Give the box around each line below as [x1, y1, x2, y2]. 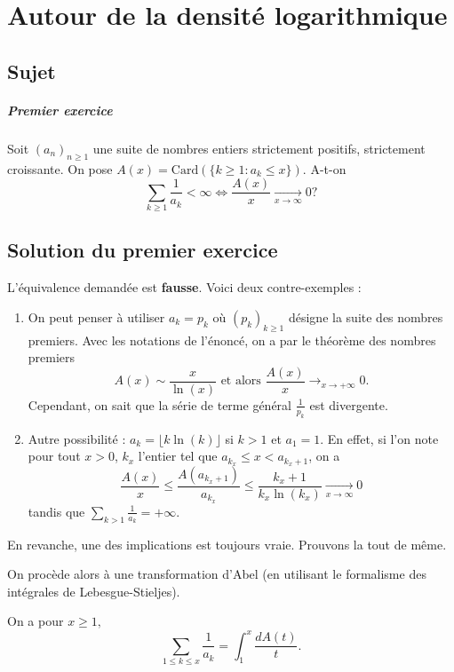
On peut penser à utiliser [28, 307, 165, 326]
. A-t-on [302, 159, 346, 178]
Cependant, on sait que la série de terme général [28, 395, 291, 414]
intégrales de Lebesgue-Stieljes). [7, 581, 180, 600]
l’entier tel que [138, 447, 218, 465]
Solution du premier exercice [7, 236, 278, 264]
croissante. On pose [7, 159, 113, 178]
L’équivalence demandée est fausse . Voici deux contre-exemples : [7, 278, 362, 296]
